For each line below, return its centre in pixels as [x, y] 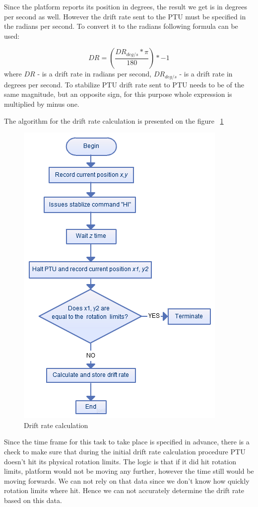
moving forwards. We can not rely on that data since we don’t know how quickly [127, 480]
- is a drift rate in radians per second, [95, 74]
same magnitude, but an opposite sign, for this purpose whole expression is [118, 94]
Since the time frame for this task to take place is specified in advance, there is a [127, 442]
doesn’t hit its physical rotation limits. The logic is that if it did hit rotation [120, 461]
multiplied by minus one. [42, 104]
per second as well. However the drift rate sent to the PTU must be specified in [125, 16]
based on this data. [33, 500]
